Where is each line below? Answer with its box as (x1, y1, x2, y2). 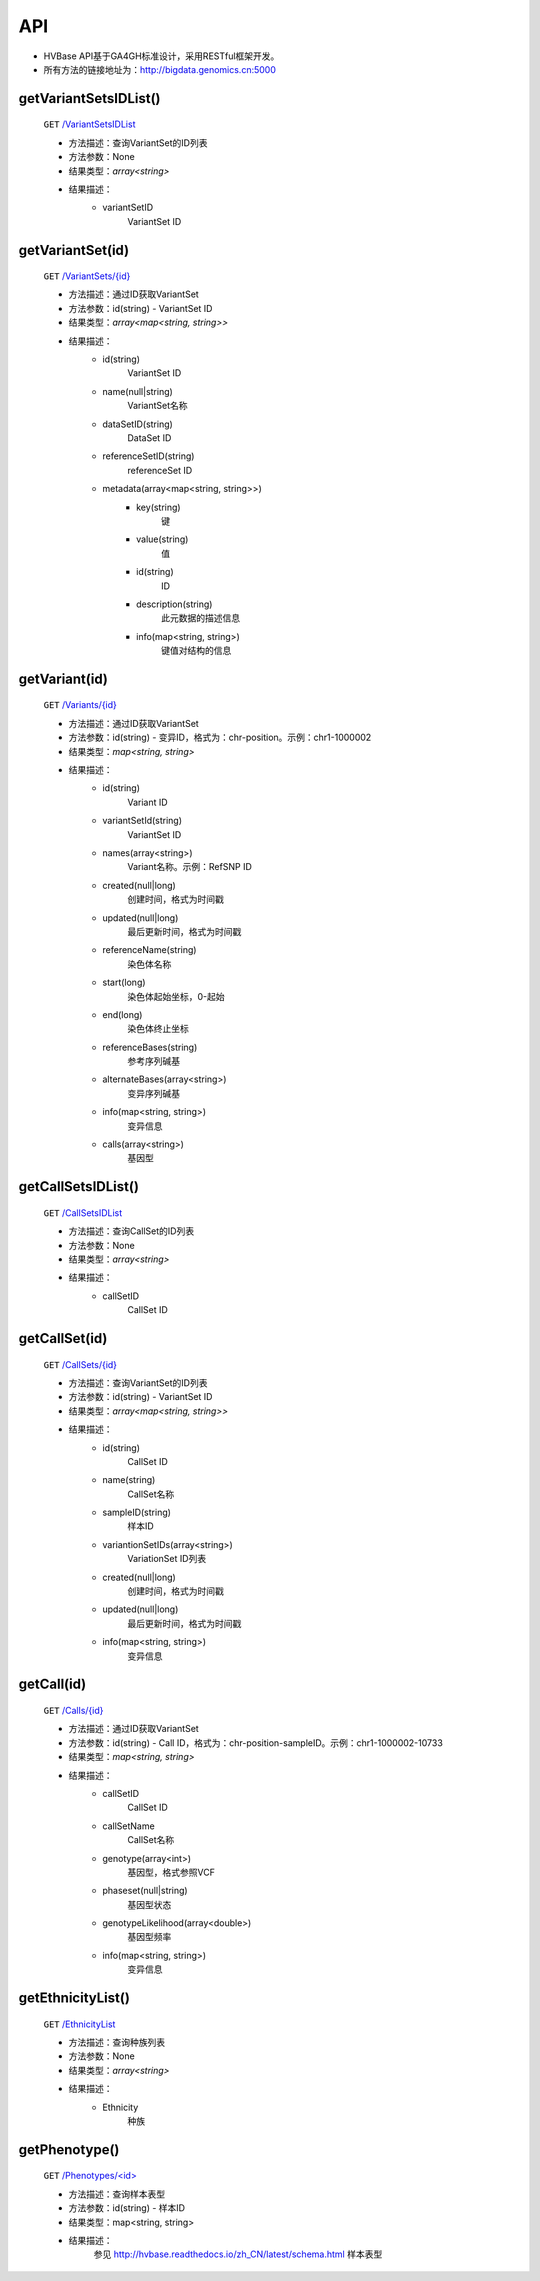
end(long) (102, 1008, 143, 1020)
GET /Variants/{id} (43, 699, 117, 711)
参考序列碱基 (127, 1055, 180, 1067)
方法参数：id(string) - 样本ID (68, 2202, 185, 2214)
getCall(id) (18, 1676, 87, 1693)
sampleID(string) (102, 1506, 172, 1519)
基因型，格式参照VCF (127, 1866, 215, 1878)
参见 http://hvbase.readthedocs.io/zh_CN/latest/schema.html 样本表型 (93, 2248, 383, 2260)
